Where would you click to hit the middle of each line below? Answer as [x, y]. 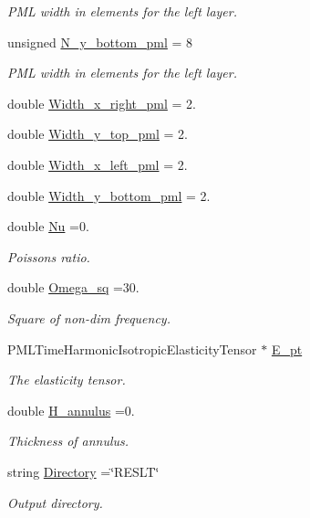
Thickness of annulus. [68, 441]
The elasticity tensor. [67, 380]
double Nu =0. [48, 226]
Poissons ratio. [49, 256]
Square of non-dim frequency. [89, 317]
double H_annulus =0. [71, 410]
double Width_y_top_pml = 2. [98, 134]
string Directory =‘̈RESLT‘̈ [83, 471]
